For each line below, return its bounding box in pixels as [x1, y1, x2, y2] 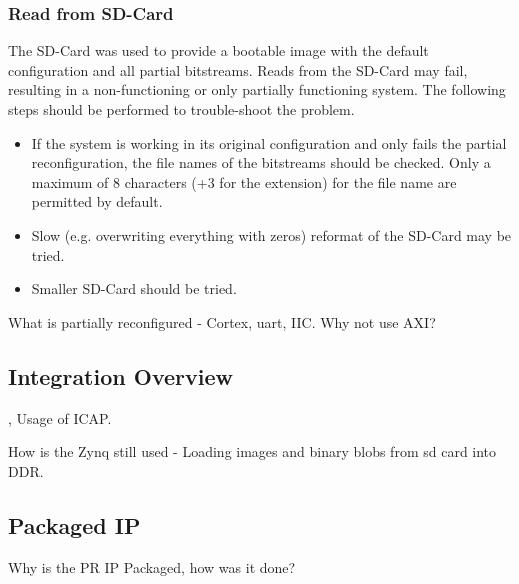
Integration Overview [8, 360, 233, 391]
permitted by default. [31, 191, 163, 212]
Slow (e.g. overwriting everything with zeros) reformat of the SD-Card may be [31, 224, 512, 245]
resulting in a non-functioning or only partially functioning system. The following [8, 79, 506, 100]
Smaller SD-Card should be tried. [31, 278, 237, 299]
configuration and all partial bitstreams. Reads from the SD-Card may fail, [8, 59, 468, 80]
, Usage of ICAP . [8, 407, 112, 428]
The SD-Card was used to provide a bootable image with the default [8, 40, 429, 61]
